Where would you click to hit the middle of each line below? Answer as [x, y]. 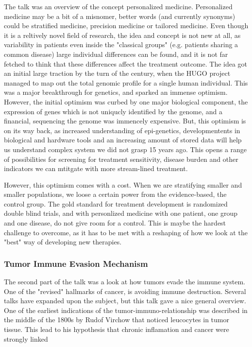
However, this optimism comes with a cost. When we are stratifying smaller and [123, 184]
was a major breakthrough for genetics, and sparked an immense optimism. [116, 92]
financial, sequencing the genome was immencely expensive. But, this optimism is [125, 121]
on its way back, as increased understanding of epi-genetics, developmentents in [122, 130]
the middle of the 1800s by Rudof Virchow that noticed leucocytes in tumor [117, 320]
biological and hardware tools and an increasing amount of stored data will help [123, 140]
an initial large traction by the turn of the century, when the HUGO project [117, 73]
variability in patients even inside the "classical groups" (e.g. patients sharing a [121, 44]
